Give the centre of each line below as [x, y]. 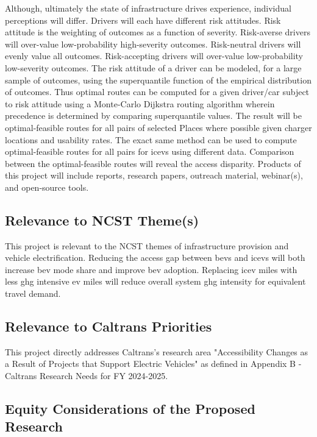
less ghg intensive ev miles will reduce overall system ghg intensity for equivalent [155, 281]
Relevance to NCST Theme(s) [102, 220]
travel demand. [33, 293]
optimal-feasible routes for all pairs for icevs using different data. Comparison [150, 151]
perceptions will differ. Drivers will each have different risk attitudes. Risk [143, 20]
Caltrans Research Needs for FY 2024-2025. [87, 376]
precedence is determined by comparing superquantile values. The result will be [153, 115]
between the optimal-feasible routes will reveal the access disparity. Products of [153, 163]
